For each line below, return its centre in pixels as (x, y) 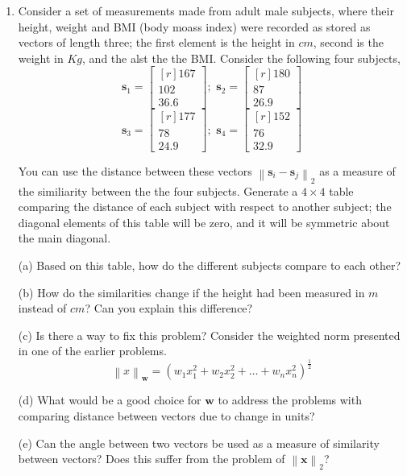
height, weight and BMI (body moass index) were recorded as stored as (194, 26)
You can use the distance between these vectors (135, 170)
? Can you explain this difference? (169, 308)
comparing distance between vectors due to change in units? (166, 416)
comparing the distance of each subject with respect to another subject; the (205, 207)
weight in (41, 58)
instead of (42, 308)
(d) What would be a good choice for (110, 400)
